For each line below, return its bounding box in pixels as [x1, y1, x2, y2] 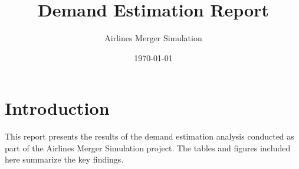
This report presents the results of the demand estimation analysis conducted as [5, 130, 294, 143]
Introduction [5, 96, 110, 120]
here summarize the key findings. [5, 153, 124, 165]
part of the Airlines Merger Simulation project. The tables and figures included [5, 141, 291, 154]
